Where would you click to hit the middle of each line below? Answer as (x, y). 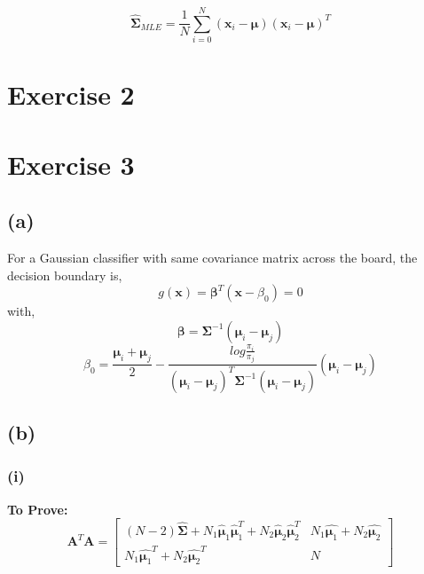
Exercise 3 (71, 164)
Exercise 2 (71, 94)
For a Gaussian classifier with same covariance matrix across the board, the (212, 258)
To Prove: (38, 509)
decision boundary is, (65, 275)
